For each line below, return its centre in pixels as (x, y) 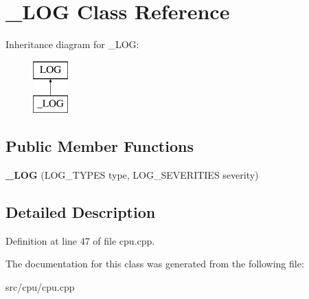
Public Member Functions (100, 146)
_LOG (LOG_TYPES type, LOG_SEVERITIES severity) (132, 175)
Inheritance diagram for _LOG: (72, 44)
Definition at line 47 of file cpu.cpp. (80, 240)
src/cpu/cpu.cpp (40, 287)
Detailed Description (81, 212)
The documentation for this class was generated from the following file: (155, 264)
